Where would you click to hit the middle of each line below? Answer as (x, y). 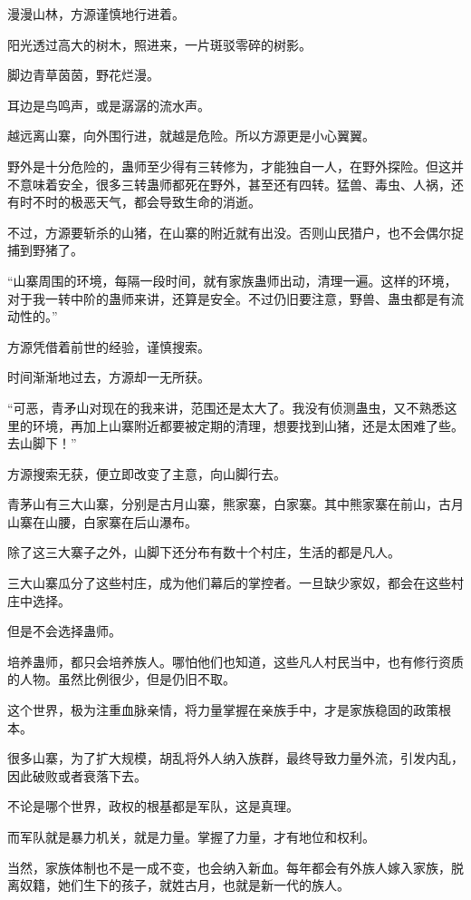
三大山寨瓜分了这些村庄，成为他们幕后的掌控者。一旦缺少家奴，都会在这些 (229, 583)
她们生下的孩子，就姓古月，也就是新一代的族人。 (203, 885)
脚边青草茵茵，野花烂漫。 (83, 75)
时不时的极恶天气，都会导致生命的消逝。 (140, 202)
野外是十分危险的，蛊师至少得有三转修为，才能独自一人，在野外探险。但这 (229, 166)
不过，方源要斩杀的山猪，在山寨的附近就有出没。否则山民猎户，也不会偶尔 (229, 232)
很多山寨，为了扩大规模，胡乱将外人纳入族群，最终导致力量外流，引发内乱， (235, 758)
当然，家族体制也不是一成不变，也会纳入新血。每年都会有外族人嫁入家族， (229, 867)
